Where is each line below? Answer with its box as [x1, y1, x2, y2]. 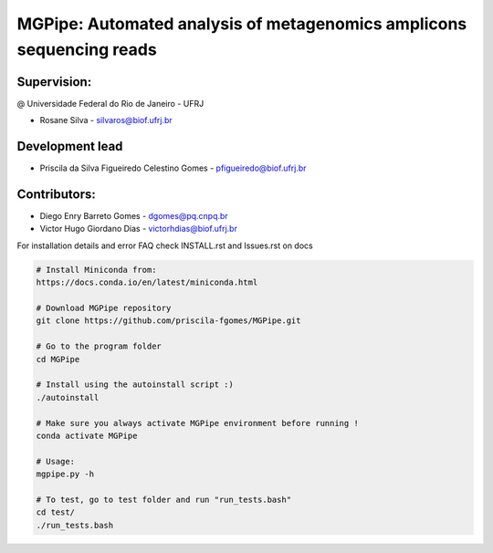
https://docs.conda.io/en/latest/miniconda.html [36, 277, 258, 287]
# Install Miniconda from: [36, 265, 157, 275]
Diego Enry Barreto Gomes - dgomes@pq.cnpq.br [39, 211, 228, 222]
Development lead [16, 139, 123, 154]
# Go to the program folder [36, 341, 162, 351]
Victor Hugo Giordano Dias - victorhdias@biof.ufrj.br [39, 224, 237, 235]
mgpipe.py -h [36, 469, 95, 479]
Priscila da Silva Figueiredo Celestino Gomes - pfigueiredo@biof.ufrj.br [39, 162, 307, 173]
